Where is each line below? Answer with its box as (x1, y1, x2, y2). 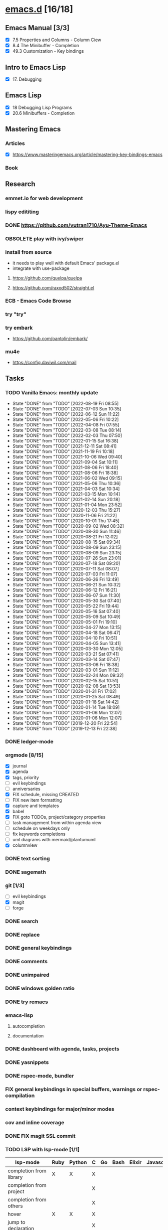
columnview (12, 842, 37, 848)
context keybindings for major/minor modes (5, 1106, 114, 1113)
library (7, 1174, 23, 1181)
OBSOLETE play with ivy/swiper (5, 235, 84, 242)
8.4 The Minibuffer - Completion (12, 43, 79, 49)
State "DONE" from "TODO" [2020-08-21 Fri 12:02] (12, 534, 118, 540)
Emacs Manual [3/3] (5, 24, 70, 32)
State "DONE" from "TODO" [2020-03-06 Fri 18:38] (12, 662, 119, 668)
